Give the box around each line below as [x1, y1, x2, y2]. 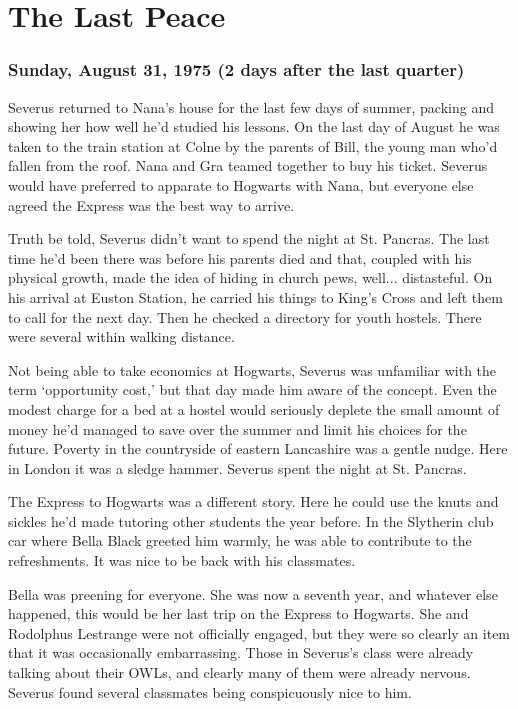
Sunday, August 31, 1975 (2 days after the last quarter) [8, 57, 465, 82]
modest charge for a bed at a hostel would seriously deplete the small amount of [8, 398, 500, 419]
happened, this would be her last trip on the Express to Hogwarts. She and [8, 603, 469, 624]
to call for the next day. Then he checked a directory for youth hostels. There [8, 306, 482, 327]
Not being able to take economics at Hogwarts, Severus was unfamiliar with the [8, 359, 497, 380]
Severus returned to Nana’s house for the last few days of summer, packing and [8, 96, 494, 117]
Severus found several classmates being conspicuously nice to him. [8, 681, 412, 702]
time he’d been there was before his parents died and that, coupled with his [8, 247, 472, 268]
